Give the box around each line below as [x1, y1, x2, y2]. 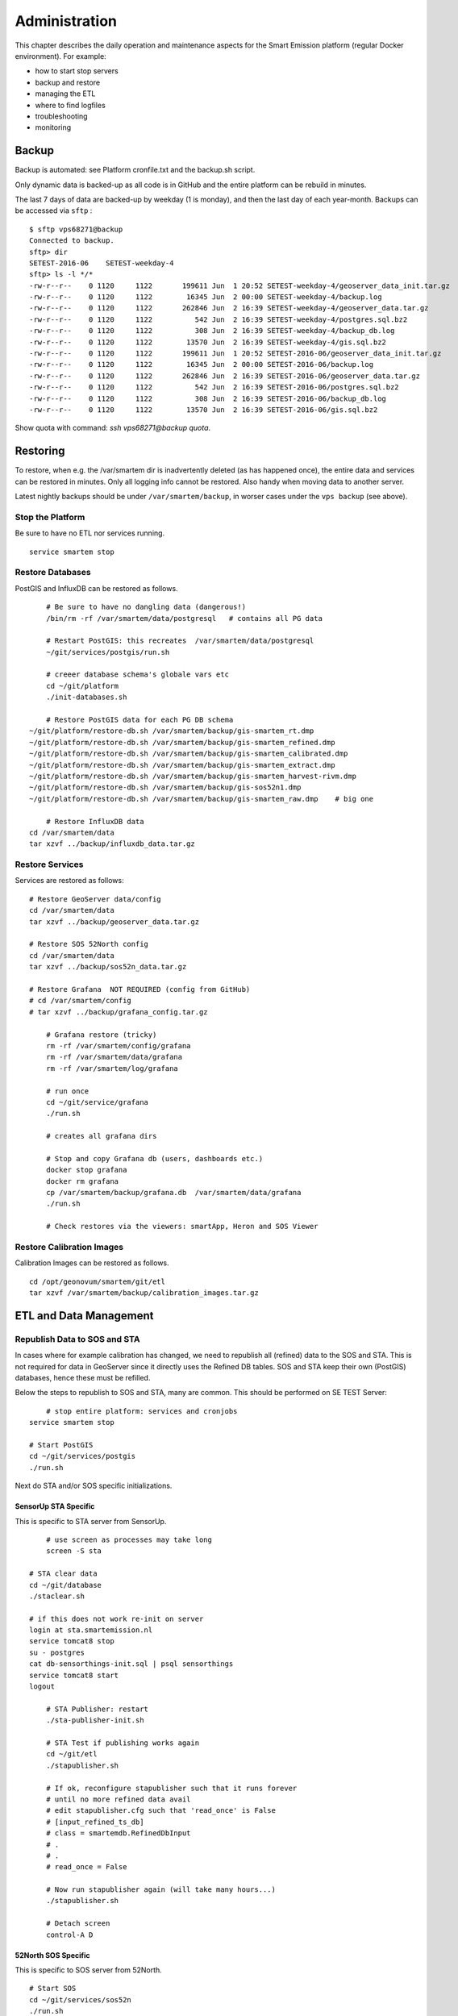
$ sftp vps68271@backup [29, 224, 123, 234]
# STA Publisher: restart [45, 1704, 149, 1714]
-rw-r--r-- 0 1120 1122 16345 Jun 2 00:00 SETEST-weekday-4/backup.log [29, 293, 382, 302]
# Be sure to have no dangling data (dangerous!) [45, 602, 246, 612]
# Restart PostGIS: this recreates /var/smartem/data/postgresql [45, 636, 314, 645]
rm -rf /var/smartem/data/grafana [45, 1052, 183, 1062]
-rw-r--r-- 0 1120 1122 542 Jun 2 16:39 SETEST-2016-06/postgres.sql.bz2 [29, 383, 399, 392]
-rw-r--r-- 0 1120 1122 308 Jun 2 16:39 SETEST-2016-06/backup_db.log [29, 394, 387, 403]
